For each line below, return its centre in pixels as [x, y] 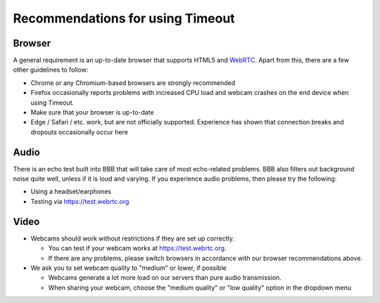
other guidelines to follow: [51, 70]
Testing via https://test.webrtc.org [80, 201]
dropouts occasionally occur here [79, 132]
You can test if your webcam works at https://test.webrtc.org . [137, 248]
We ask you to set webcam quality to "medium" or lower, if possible [128, 268]
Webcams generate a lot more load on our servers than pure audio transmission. [165, 278]
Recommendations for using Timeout [124, 18]
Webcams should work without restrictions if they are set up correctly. [133, 238]
